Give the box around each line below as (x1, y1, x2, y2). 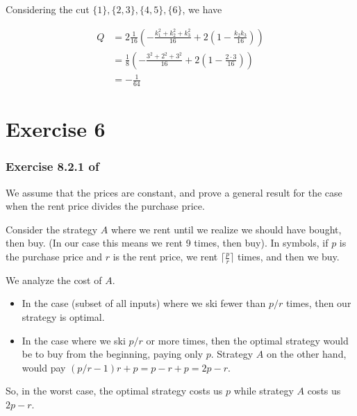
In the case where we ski (22, 333, 126, 347)
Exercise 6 (6, 115, 106, 143)
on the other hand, (266, 347, 347, 361)
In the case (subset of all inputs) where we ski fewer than (22, 296, 266, 310)
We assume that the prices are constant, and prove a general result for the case (6, 185, 342, 199)
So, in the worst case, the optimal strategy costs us (6, 383, 223, 398)
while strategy (233, 383, 294, 398)
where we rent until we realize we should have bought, (110, 222, 342, 236)
